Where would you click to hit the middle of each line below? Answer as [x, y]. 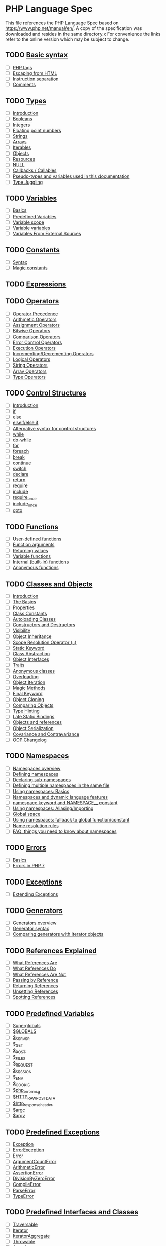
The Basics [24, 602]
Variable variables [31, 228]
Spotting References [34, 997]
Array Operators [29, 371]
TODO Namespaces [37, 756]
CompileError [26, 1184]
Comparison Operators [37, 337]
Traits [19, 665]
